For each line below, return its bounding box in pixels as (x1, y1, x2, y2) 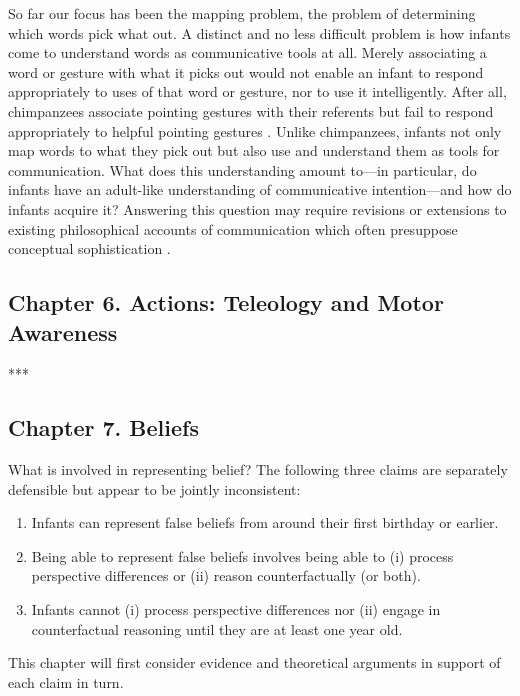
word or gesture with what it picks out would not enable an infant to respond (8, 61, 484, 82)
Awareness (8, 316, 118, 347)
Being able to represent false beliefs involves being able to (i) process (31, 545, 454, 566)
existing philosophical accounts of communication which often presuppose (8, 218, 458, 239)
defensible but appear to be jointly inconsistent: (8, 478, 301, 499)
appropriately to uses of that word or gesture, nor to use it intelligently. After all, (8, 81, 507, 102)
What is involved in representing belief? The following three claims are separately (8, 459, 508, 480)
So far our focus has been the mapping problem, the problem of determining (8, 3, 476, 23)
